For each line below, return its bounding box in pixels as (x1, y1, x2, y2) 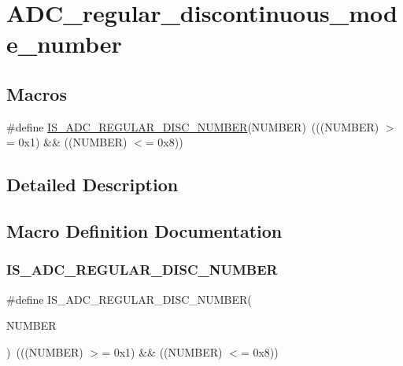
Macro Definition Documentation (6, 219, 283, 243)
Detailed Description (6, 172, 179, 197)
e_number (6, 28, 122, 60)
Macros (6, 81, 67, 105)
